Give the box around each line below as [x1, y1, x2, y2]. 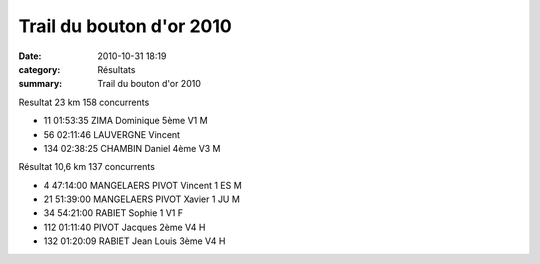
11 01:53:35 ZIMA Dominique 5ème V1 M [43, 115, 209, 127]
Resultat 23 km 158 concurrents [18, 96, 150, 108]
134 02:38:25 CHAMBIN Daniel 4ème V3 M [43, 142, 221, 154]
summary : [18, 78, 63, 90]
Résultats [97, 63, 136, 75]
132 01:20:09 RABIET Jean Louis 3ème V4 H [43, 235, 226, 247]
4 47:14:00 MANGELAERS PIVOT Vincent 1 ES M [43, 179, 242, 191]
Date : [18, 50, 42, 62]
